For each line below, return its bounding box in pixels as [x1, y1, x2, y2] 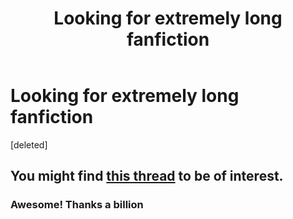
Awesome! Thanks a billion [10, 198, 144, 212]
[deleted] [10, 138, 48, 151]
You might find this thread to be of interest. [10, 168, 284, 185]
